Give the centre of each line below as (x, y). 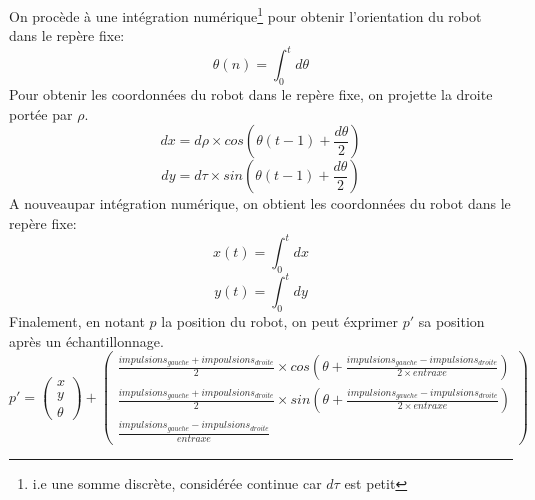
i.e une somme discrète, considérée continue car (177, 483)
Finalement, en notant (77, 321)
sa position (451, 321)
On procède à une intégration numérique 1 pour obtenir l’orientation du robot (245, 14)
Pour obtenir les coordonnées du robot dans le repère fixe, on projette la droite (251, 94)
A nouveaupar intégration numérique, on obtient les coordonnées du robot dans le (260, 203)
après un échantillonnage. (86, 340)
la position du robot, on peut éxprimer (279, 321)
